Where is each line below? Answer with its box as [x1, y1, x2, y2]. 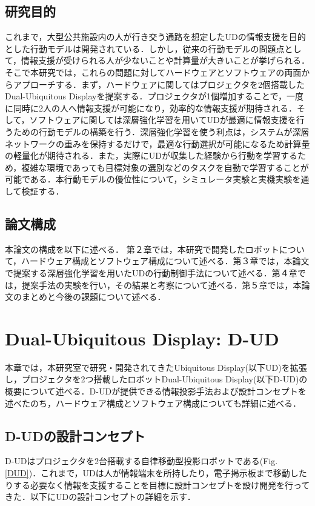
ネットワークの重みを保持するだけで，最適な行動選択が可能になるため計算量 [5, 137, 310, 150]
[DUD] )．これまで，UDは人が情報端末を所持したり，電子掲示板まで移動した [5, 466, 307, 479]
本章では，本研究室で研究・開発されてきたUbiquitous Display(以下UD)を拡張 [5, 361, 307, 373]
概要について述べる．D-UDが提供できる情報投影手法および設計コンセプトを [5, 385, 307, 397]
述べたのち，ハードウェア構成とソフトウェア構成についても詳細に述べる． [5, 396, 301, 409]
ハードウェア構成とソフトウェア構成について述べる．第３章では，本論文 [21, 255, 310, 267]
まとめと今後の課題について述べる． [21, 290, 166, 303]
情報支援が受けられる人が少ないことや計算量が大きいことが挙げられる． [21, 54, 310, 67]
